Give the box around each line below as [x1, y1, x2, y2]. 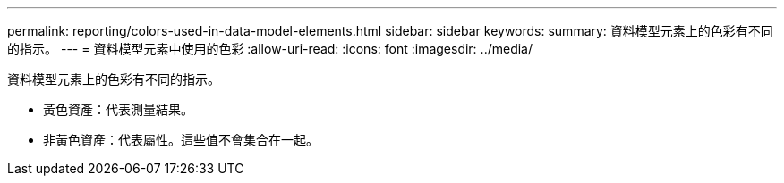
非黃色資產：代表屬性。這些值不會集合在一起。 [43, 132, 319, 147]
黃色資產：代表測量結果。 [43, 102, 193, 117]
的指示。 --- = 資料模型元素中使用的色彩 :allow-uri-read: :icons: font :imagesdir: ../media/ [7, 41, 533, 56]
